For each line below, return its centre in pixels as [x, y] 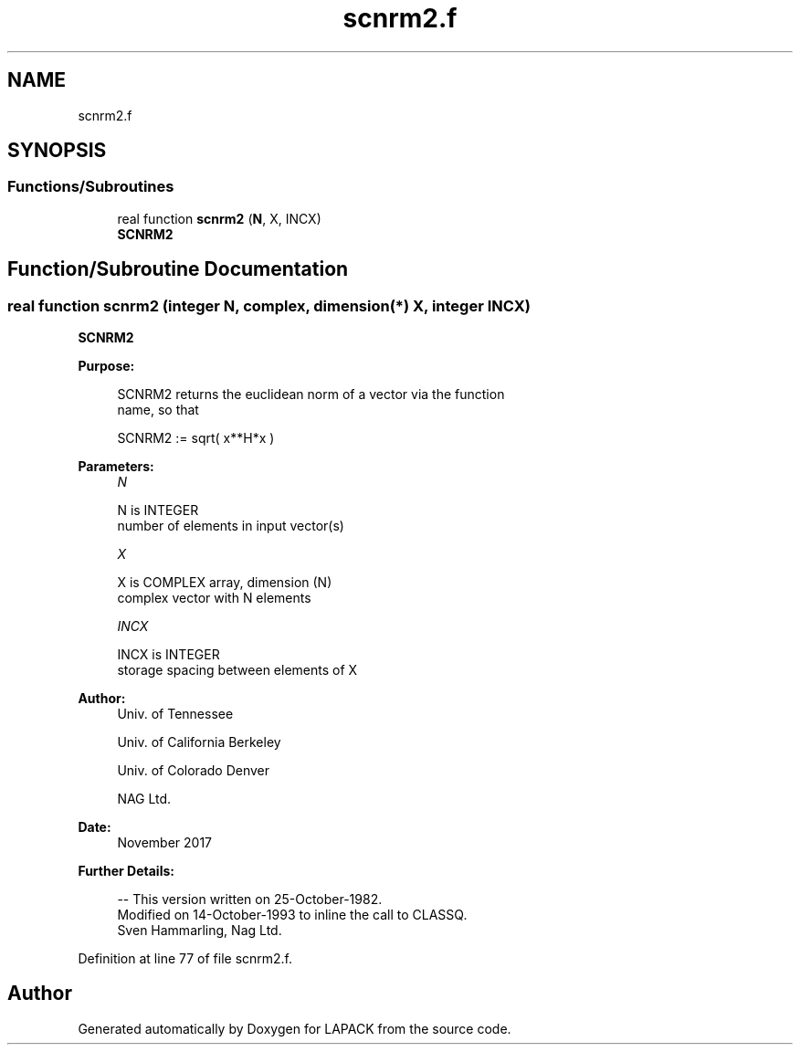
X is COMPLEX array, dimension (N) [225, 583]
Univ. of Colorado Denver [194, 771]
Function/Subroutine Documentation [178, 269]
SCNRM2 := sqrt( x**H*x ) [196, 438]
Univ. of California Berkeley [199, 742]
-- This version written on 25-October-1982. [250, 899]
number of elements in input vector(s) [231, 526]
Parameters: [116, 467]
